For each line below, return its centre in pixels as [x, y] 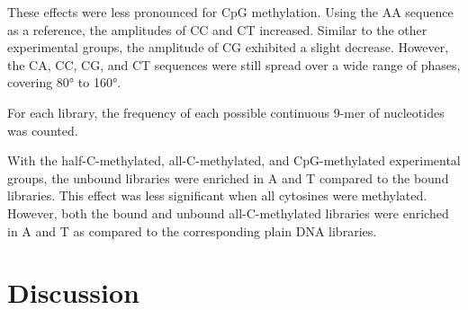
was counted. [43, 130]
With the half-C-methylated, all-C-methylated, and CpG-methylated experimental [234, 160]
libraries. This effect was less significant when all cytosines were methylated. [217, 195]
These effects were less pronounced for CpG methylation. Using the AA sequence [230, 12]
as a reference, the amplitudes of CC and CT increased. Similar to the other [217, 29]
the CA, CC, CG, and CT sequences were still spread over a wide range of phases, [234, 64]
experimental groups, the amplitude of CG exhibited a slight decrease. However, [228, 47]
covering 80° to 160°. [64, 82]
